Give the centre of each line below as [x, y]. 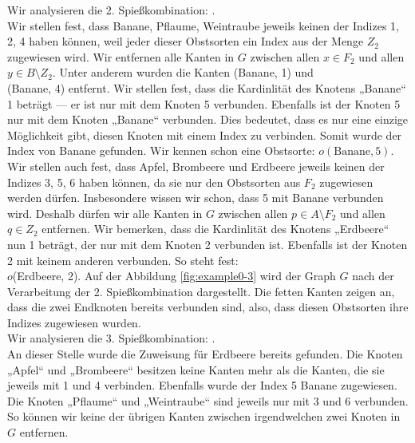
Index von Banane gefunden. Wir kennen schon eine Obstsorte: [161, 150]
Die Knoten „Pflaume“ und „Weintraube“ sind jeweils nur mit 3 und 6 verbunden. [208, 400]
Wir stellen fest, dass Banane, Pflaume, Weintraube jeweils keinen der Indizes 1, [203, 25]
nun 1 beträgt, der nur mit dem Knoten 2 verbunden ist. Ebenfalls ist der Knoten [207, 244]
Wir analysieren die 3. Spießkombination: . [111, 338]
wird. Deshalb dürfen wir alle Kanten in [105, 213]
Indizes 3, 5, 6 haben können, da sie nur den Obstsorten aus [154, 182]
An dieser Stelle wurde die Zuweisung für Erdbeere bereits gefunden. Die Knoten [205, 354]
